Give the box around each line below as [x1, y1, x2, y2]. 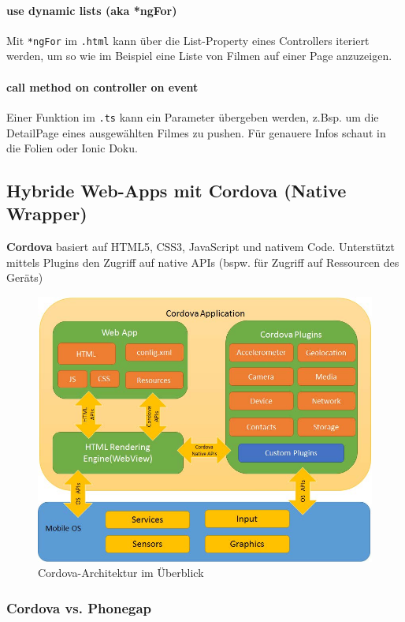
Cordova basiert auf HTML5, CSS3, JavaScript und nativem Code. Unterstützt [6, 238, 395, 255]
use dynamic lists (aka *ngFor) [6, 2, 177, 18]
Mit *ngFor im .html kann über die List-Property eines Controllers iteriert [6, 32, 370, 48]
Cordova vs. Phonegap [6, 598, 152, 617]
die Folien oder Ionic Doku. [6, 140, 138, 156]
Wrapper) [6, 201, 87, 226]
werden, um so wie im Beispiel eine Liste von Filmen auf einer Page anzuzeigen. [6, 47, 392, 64]
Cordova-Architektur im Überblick [38, 564, 204, 581]
